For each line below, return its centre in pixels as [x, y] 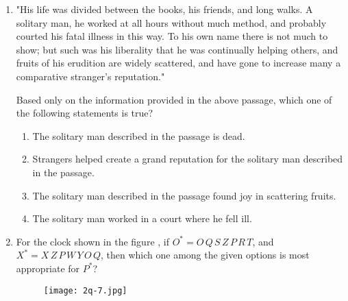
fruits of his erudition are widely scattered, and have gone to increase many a [178, 63]
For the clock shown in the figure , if [92, 241]
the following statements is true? [85, 113]
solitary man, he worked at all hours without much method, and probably [171, 22]
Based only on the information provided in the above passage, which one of [174, 99]
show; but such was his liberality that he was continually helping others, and [177, 49]
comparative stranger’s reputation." [90, 76]
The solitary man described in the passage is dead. [139, 135]
